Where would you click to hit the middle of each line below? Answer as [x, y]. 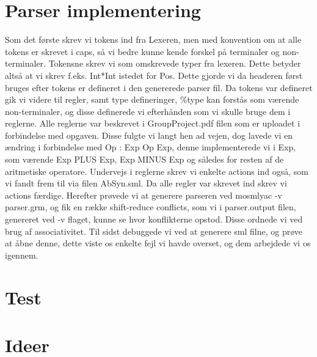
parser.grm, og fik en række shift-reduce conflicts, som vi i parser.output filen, [151, 207]
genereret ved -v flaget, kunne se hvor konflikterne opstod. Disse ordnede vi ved [154, 219]
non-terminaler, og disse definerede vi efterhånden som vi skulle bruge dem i [148, 111]
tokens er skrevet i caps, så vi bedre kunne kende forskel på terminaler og [142, 51]
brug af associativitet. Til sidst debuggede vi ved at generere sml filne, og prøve [154, 231]
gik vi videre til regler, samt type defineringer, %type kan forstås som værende [152, 99]
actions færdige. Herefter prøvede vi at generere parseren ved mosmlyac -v [144, 195]
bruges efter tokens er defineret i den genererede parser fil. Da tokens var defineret [159, 87]
